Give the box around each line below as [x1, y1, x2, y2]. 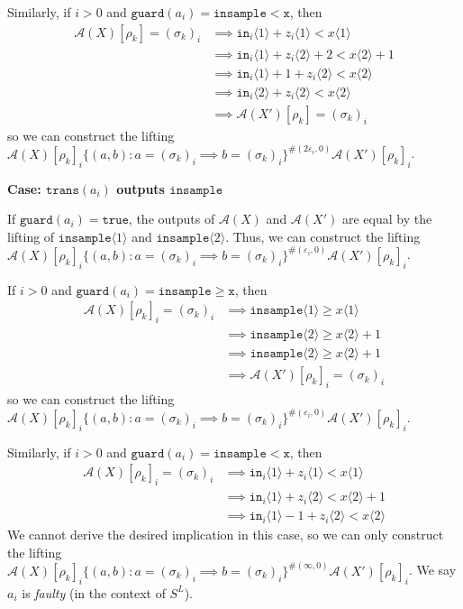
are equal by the [341, 209, 432, 228]
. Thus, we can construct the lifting [225, 226, 421, 245]
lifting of [7, 226, 55, 245]
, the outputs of [128, 209, 215, 228]
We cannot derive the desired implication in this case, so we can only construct [7, 525, 444, 544]
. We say [408, 560, 457, 579]
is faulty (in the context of [22, 583, 166, 602]
